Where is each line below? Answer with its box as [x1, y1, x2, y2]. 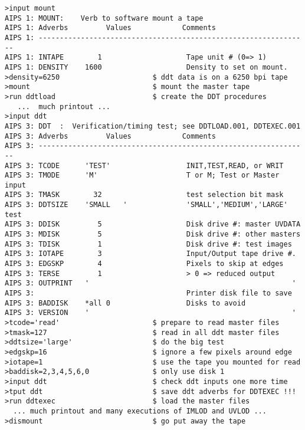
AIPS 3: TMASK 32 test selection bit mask [5, 191, 284, 199]
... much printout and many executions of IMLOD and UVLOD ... [13, 406, 267, 415]
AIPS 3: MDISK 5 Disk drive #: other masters [5, 230, 301, 239]
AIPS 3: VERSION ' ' [5, 308, 296, 317]
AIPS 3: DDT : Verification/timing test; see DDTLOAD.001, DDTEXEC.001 [5, 122, 301, 130]
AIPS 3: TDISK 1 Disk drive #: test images [5, 239, 292, 248]
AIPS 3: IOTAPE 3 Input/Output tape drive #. [5, 250, 296, 258]
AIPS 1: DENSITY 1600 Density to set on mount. [5, 63, 288, 71]
